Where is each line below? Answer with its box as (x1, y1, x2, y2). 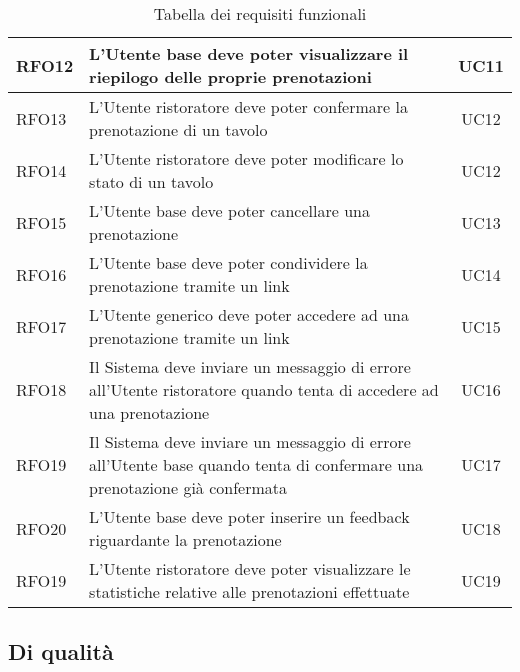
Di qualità (8, 636, 114, 667)
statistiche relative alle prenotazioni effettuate (89, 580, 410, 603)
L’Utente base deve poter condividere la (89, 251, 368, 274)
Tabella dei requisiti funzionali (153, 2, 367, 25)
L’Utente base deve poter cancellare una (89, 199, 370, 222)
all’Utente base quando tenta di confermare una (89, 453, 424, 476)
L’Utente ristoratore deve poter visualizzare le (89, 557, 411, 580)
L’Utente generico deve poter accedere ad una (89, 303, 409, 326)
